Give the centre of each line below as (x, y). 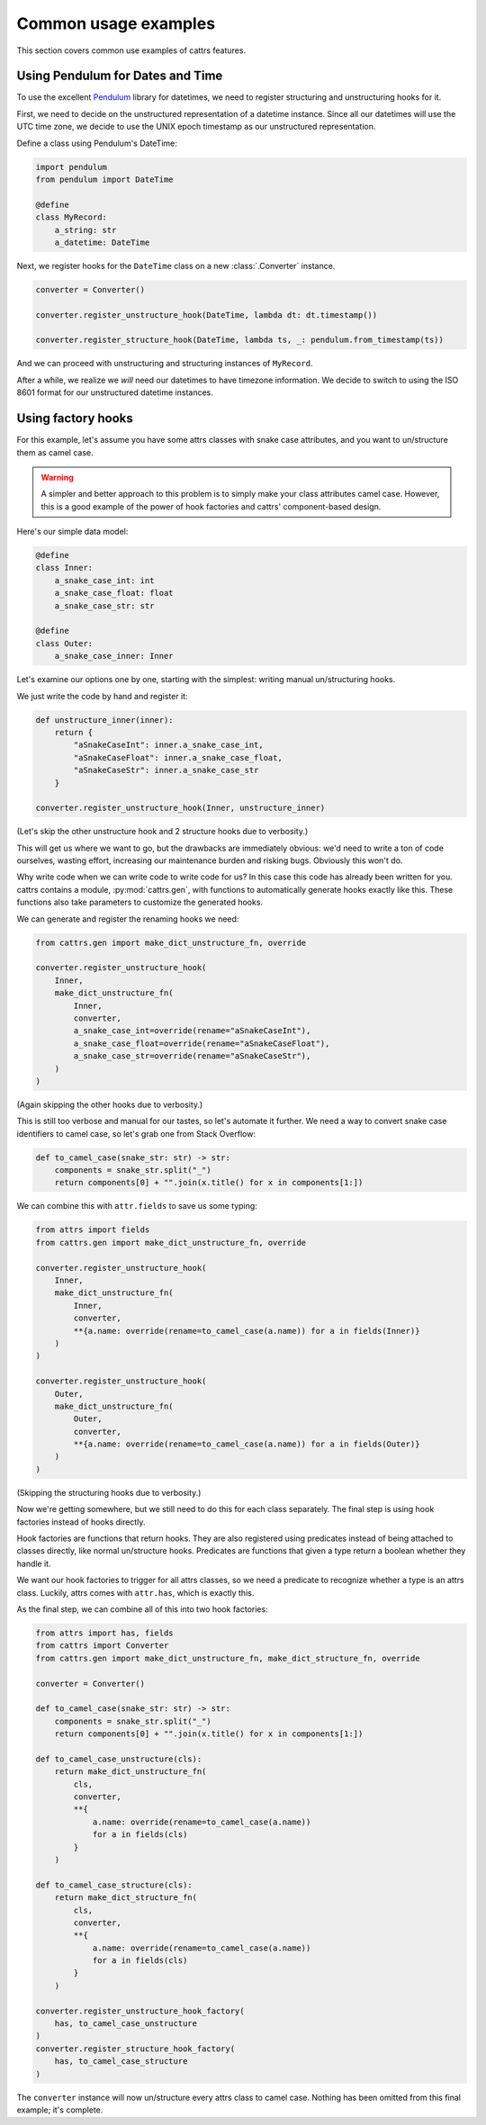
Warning (57, 477)
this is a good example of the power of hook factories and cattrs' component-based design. (211, 506)
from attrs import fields (93, 1230)
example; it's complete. (60, 2110)
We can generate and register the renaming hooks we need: (128, 919)
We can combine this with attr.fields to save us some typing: (137, 1206)
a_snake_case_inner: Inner (114, 656)
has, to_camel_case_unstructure (126, 2024)
